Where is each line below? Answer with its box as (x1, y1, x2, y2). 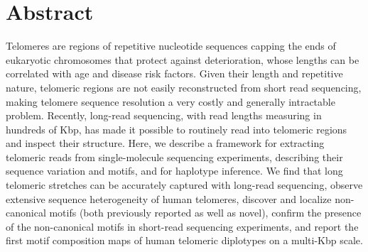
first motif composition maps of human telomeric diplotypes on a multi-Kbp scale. (6, 233, 363, 248)
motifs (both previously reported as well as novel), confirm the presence (49, 205, 362, 220)
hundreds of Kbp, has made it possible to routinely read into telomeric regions (6, 121, 347, 136)
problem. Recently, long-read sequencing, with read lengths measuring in (6, 108, 322, 123)
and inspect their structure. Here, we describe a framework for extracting (6, 136, 325, 150)
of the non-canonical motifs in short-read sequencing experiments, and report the (6, 219, 359, 234)
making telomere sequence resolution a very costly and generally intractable (6, 94, 335, 109)
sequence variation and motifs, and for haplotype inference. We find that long (6, 163, 343, 178)
